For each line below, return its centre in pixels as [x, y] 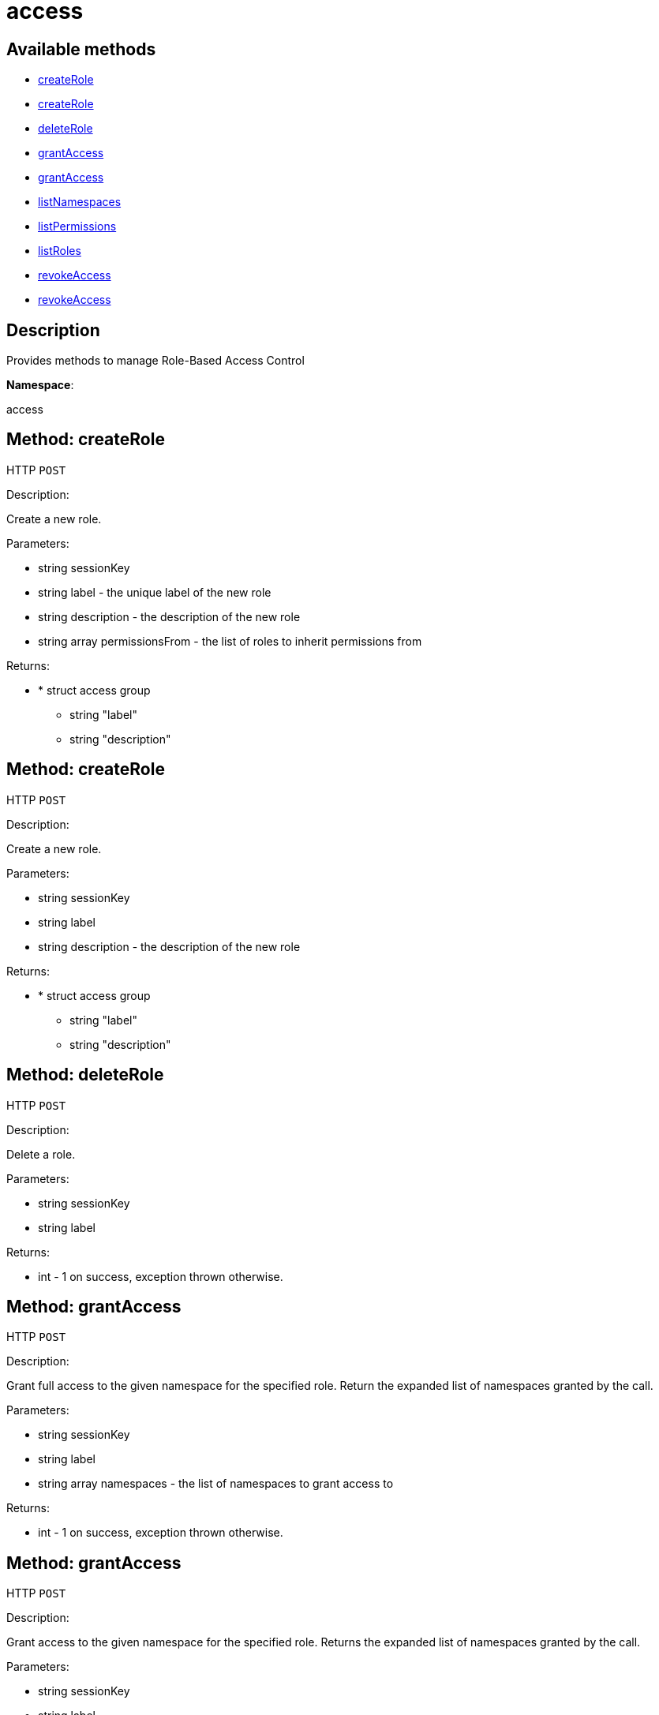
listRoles [60, 251]
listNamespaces [80, 202]
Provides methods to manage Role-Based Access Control [155, 361]
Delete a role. [41, 1154]
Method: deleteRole [85, 1075]
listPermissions [77, 227]
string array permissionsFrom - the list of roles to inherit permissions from [230, 641]
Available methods [81, 49]
